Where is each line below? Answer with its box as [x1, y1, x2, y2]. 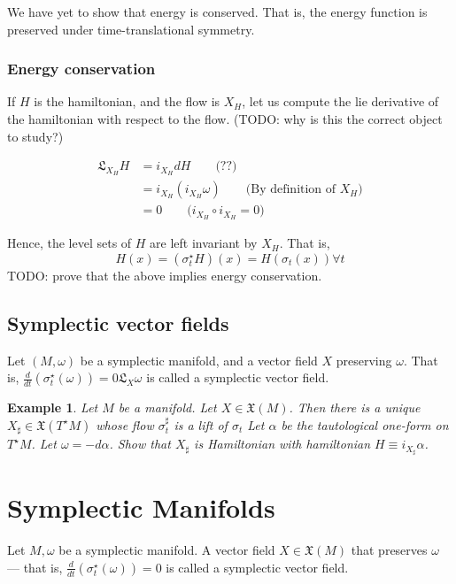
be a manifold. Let [118, 398, 217, 417]
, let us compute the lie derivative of [242, 92, 439, 111]
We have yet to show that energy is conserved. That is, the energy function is [7, 3, 428, 20]
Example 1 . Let [7, 398, 98, 417]
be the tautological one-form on [281, 415, 449, 434]
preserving [336, 350, 392, 369]
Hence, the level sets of [7, 234, 132, 252]
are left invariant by [150, 234, 258, 252]
